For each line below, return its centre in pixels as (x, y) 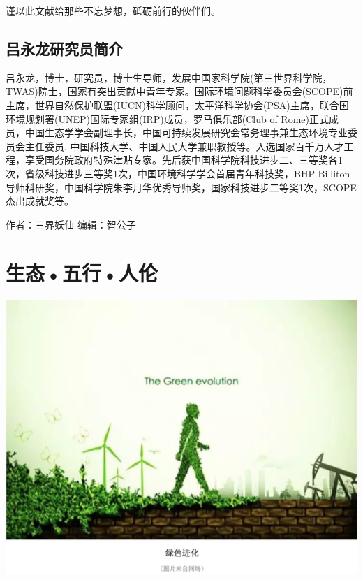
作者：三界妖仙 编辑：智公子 (71, 224)
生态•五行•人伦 (82, 272)
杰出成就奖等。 (40, 201)
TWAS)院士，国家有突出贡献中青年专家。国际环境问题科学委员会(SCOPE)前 (179, 91)
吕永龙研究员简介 (64, 48)
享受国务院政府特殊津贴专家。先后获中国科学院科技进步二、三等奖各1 (184, 160)
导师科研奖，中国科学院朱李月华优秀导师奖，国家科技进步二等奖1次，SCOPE (181, 187)
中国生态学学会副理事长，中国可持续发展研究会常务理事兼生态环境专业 (186, 132)
